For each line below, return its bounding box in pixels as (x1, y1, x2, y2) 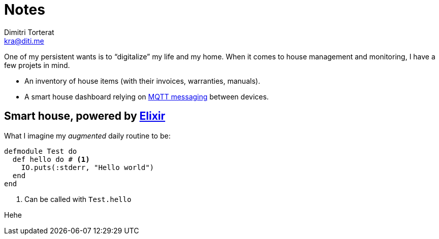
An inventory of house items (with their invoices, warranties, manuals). (24, 76, 260, 85)
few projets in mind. (4, 60, 70, 70)
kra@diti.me (4, 36, 44, 45)
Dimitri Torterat (4, 27, 54, 37)
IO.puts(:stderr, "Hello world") (21, 163, 154, 172)
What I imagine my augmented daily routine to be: (4, 131, 171, 140)
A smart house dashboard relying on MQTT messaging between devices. (24, 92, 269, 101)
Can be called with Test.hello (24, 194, 132, 203)
